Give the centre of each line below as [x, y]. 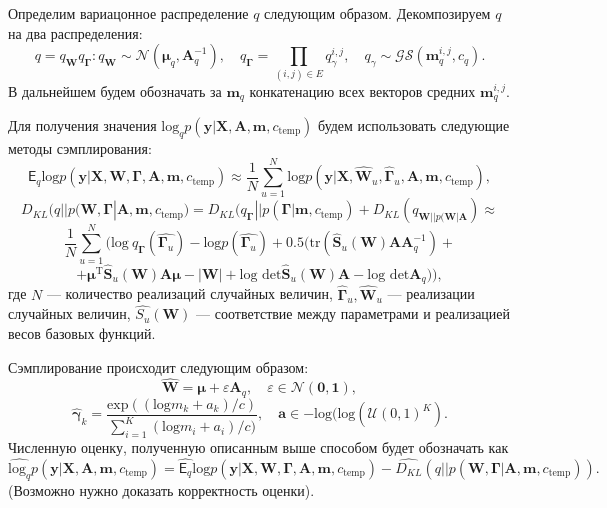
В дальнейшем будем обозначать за [115, 90]
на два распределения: [75, 32]
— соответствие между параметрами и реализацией [353, 313]
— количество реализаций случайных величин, [189, 293]
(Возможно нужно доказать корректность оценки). [161, 489]
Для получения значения [82, 124]
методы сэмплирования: [80, 147]
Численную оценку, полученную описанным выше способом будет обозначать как [258, 446]
